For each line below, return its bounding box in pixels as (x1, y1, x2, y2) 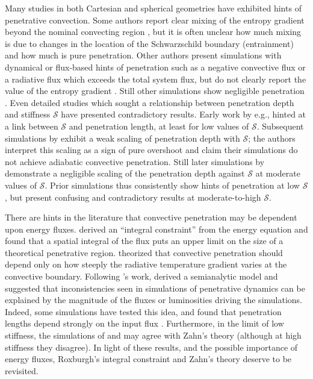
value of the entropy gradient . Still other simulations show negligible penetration (5, 84, 305, 97)
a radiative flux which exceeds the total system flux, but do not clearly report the (5, 72, 306, 85)
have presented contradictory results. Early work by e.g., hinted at (61, 108, 306, 121)
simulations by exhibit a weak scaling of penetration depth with (5, 131, 240, 144)
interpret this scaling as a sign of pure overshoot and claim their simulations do (5, 143, 298, 156)
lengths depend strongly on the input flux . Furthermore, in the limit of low (5, 317, 284, 330)
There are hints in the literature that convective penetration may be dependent (5, 211, 297, 224)
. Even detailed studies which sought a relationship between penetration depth (5, 96, 294, 108)
